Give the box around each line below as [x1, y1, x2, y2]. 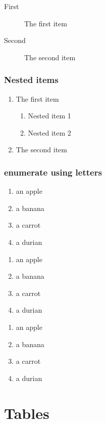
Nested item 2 [28, 127, 71, 138]
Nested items [4, 73, 59, 86]
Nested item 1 [28, 110, 71, 121]
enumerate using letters [4, 165, 102, 178]
